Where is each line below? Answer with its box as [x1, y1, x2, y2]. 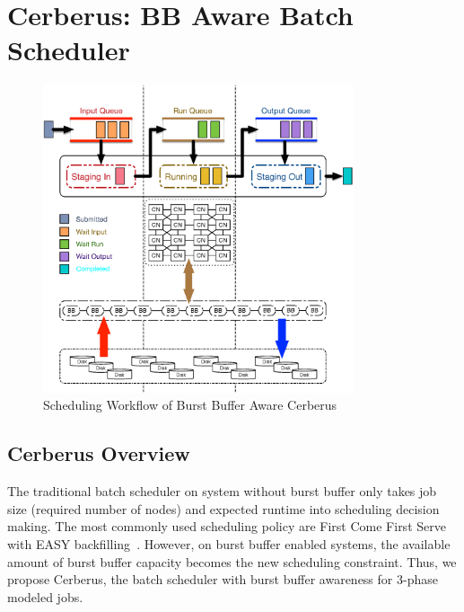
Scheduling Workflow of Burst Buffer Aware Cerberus [43, 395, 337, 414]
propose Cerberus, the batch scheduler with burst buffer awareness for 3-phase [7, 570, 438, 589]
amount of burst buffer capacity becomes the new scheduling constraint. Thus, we [7, 552, 457, 571]
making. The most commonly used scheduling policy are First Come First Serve [7, 517, 446, 536]
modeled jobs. [7, 587, 83, 606]
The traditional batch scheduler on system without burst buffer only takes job [7, 482, 437, 501]
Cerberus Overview [7, 439, 190, 467]
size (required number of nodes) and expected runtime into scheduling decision [7, 499, 440, 518]
